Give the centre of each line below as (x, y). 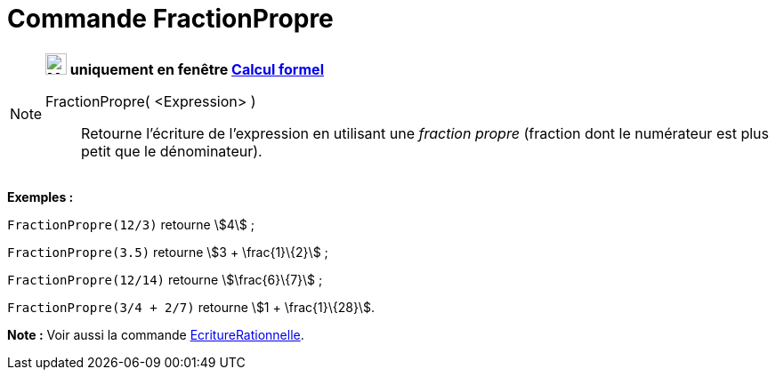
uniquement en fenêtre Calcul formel (197, 69)
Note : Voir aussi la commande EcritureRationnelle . (156, 334)
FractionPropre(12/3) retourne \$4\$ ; (131, 224)
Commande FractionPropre (170, 19)
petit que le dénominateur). (172, 151)
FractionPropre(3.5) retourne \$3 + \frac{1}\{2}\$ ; (168, 252)
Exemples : (40, 197)
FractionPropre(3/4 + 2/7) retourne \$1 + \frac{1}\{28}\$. (191, 307)
